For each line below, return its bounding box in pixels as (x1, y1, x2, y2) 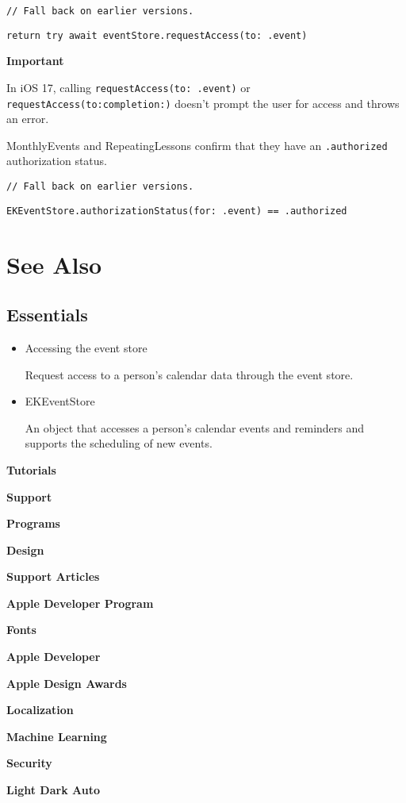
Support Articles (6, 568, 100, 585)
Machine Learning (6, 728, 107, 744)
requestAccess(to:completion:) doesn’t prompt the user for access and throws (6, 94, 400, 111)
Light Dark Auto (6, 782, 100, 798)
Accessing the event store (25, 339, 147, 355)
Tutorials (6, 461, 56, 478)
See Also (6, 248, 102, 280)
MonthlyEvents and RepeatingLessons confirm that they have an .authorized (6, 136, 388, 153)
